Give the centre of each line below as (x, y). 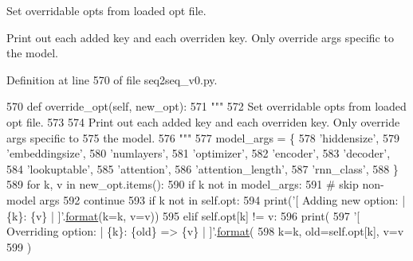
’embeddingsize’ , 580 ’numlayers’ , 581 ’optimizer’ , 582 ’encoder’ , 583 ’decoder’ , (199, 153)
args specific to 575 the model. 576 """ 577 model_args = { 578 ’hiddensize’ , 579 (203, 137)
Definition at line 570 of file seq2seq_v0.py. (112, 79)
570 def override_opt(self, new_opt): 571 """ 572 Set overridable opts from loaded (206, 106)
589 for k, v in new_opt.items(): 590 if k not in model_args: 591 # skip (183, 184)
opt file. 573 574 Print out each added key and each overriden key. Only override (203, 121)
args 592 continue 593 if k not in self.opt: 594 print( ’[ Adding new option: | (222, 199)
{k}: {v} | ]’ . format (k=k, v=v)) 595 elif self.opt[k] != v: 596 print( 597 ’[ (183, 215)
